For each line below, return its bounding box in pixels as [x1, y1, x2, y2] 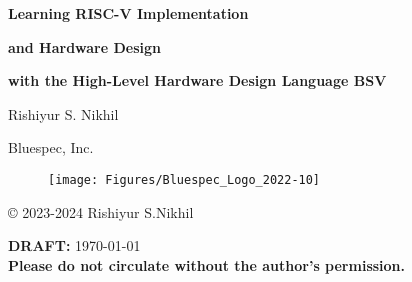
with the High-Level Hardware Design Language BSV [8, 70, 387, 91]
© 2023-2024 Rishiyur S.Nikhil [8, 201, 194, 222]
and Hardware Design [8, 36, 162, 57]
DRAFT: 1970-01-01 [8, 235, 141, 256]
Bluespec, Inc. [8, 137, 94, 158]
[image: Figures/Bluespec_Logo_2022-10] [48, 172, 321, 187]
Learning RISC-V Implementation [8, 3, 249, 23]
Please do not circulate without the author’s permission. [8, 254, 406, 275]
